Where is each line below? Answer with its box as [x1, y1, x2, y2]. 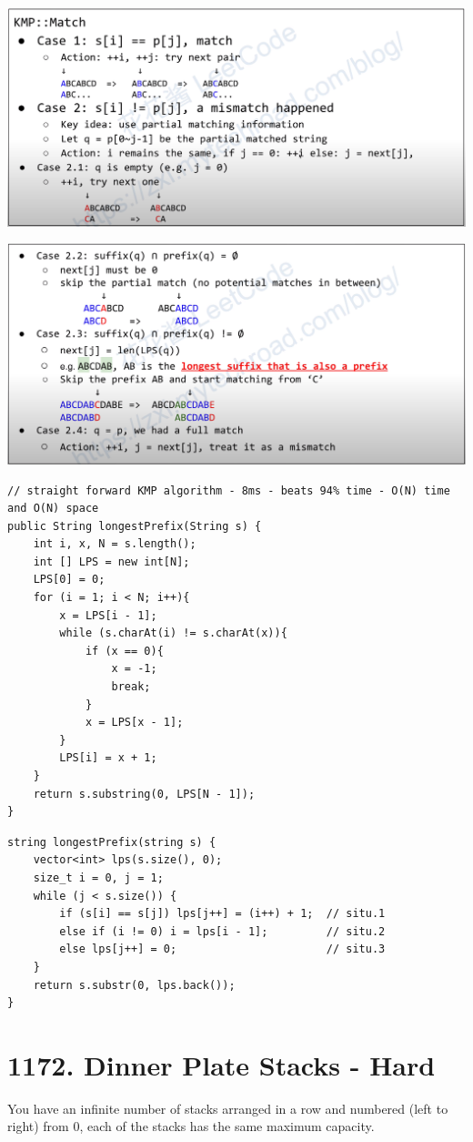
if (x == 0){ [85, 644, 164, 658]
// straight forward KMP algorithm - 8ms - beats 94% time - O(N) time [7, 484, 450, 497]
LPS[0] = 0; [33, 573, 106, 586]
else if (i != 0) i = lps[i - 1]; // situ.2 [59, 924, 386, 938]
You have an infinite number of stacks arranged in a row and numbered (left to [7, 1098, 448, 1117]
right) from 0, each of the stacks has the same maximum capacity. [7, 1117, 375, 1136]
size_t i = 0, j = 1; [33, 871, 164, 884]
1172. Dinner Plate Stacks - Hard [7, 1045, 436, 1083]
